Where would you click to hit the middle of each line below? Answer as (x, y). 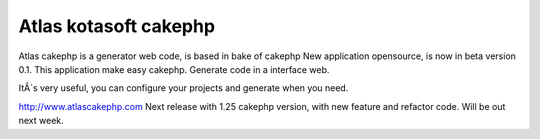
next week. (41, 121)
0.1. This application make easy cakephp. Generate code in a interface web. (174, 69)
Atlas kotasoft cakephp (116, 26)
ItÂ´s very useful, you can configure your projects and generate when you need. (183, 88)
